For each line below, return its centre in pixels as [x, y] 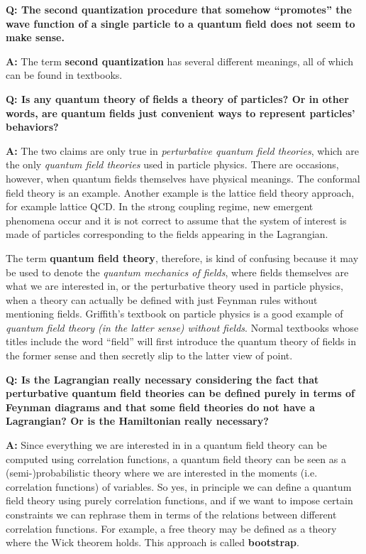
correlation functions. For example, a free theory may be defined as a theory [171, 528]
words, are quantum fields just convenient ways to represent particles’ [181, 113]
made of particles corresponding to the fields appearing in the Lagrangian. [167, 234]
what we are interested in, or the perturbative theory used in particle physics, [174, 286]
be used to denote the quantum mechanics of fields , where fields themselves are [177, 272]
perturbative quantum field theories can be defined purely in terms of [180, 393]
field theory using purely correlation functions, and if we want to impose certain [179, 500]
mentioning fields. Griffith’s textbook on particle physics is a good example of [174, 314]
